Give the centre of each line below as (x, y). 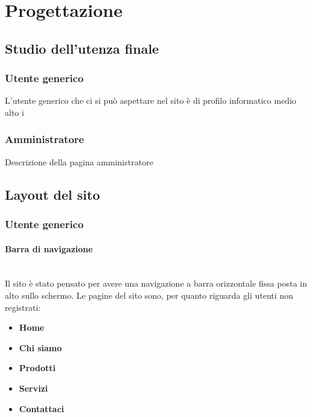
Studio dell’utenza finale (82, 48)
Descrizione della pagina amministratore (79, 161)
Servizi (33, 388)
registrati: (23, 307)
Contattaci (42, 408)
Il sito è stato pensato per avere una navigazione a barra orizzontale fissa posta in (156, 283)
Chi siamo (40, 347)
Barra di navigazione (49, 248)
